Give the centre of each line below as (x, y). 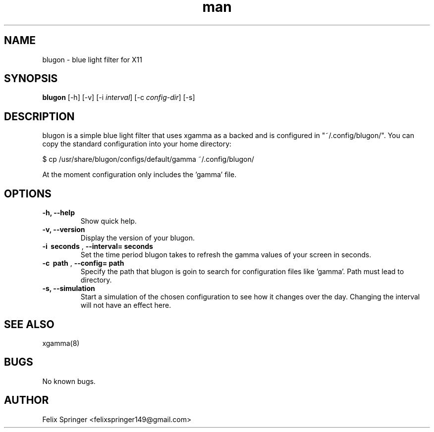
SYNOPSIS (31, 79)
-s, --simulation (69, 288)
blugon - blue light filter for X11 (92, 59)
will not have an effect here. (126, 305)
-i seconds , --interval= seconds (98, 246)
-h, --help (58, 213)
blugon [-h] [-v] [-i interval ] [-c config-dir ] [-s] (119, 97)
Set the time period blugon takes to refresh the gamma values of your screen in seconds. (226, 255)
